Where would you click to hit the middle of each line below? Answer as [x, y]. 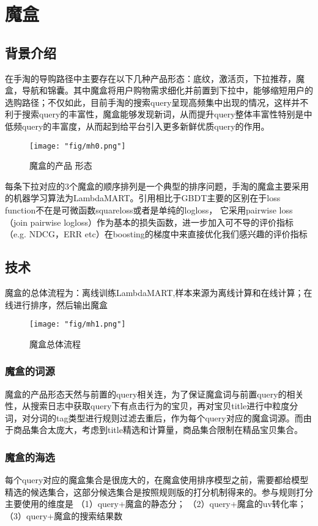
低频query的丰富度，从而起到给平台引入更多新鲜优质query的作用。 [137, 126]
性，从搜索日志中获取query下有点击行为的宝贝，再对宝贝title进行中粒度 [147, 406]
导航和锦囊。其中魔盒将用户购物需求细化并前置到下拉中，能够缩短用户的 [167, 90]
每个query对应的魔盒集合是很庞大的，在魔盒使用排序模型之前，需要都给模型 [157, 480]
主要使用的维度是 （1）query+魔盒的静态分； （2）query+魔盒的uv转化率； [156, 504]
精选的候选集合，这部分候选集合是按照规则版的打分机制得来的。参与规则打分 [159, 491]
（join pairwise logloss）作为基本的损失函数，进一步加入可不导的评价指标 [149, 222]
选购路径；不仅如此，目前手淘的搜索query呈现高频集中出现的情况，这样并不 [157, 102]
